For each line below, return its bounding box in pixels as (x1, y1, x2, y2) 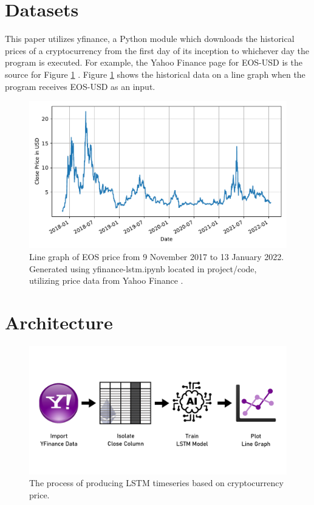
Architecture (5, 309, 113, 334)
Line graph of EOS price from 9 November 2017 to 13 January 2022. (29, 250, 284, 263)
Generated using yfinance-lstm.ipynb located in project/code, (29, 262, 257, 275)
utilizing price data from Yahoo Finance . (29, 274, 183, 287)
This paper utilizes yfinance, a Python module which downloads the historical (5, 32, 295, 45)
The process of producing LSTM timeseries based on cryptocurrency (29, 476, 284, 489)
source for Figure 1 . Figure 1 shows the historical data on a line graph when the (5, 67, 305, 80)
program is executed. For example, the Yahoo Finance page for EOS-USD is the (5, 56, 302, 69)
